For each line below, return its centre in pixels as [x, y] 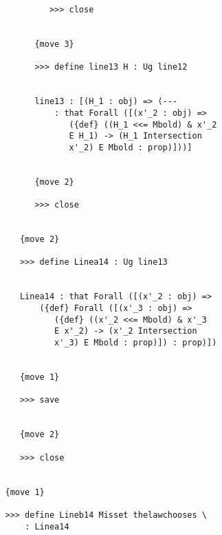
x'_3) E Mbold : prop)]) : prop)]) [136, 343]
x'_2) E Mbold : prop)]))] [131, 147]
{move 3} [54, 44]
